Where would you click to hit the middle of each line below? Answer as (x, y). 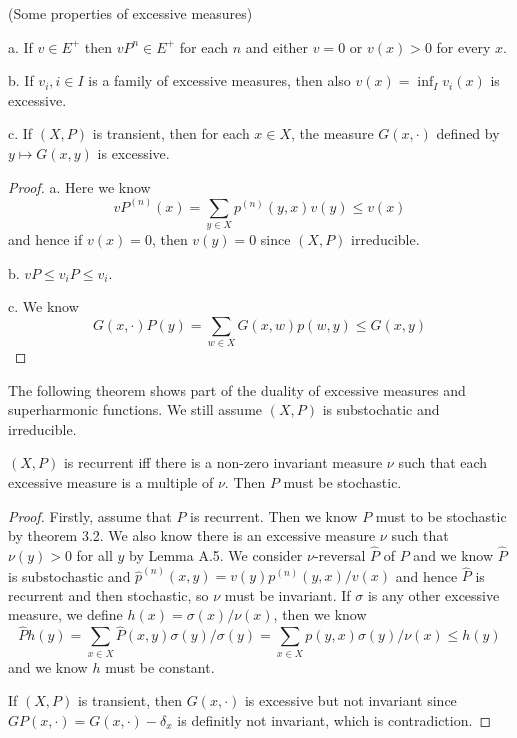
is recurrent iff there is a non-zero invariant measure (223, 462)
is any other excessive (433, 594)
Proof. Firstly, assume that (90, 515)
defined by (468, 133)
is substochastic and (69, 575)
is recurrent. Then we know (274, 515)
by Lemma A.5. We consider (216, 555)
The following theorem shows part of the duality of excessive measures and (237, 389)
